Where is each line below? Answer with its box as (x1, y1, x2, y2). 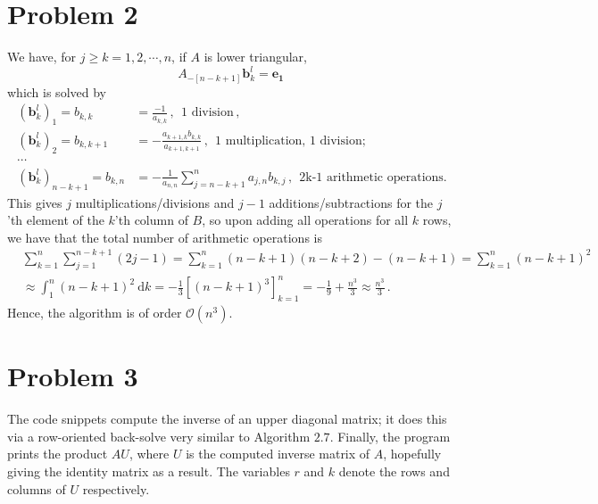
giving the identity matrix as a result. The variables (7, 461, 290, 480)
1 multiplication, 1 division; (215, 134, 366, 147)
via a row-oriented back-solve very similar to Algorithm (7, 426, 311, 445)
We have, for (7, 47, 77, 66)
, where (129, 444, 170, 463)
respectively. (82, 479, 150, 498)
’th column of (114, 211, 188, 229)
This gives (7, 193, 62, 211)
